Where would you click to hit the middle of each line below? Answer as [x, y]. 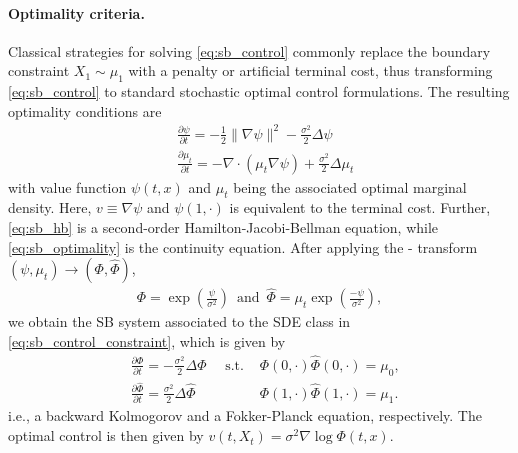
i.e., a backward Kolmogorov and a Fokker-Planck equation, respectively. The [245, 415]
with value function [67, 186]
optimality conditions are [85, 110]
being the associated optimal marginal [350, 186]
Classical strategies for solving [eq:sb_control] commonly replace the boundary [249, 50]
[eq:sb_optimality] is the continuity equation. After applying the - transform [243, 246]
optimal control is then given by [106, 435]
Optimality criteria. [76, 12]
